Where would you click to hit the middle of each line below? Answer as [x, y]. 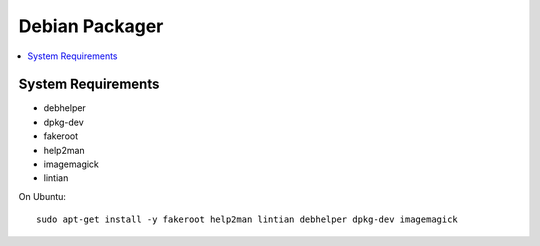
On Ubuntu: [42, 196]
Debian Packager [91, 26]
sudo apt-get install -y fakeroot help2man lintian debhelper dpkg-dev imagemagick [247, 219]
